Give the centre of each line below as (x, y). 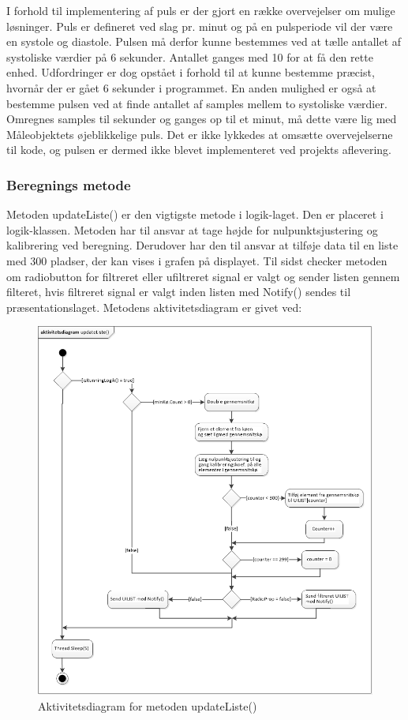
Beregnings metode (69, 184)
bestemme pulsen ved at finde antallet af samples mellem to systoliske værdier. (197, 103)
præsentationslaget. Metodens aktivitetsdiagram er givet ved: (154, 307)
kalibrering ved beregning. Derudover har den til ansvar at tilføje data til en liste (202, 245)
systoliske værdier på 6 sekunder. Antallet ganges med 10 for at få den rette (190, 56)
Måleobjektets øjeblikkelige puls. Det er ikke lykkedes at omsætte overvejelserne (200, 134)
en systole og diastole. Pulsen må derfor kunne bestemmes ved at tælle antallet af (204, 41)
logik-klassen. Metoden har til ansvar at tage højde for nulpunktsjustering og (192, 229)
